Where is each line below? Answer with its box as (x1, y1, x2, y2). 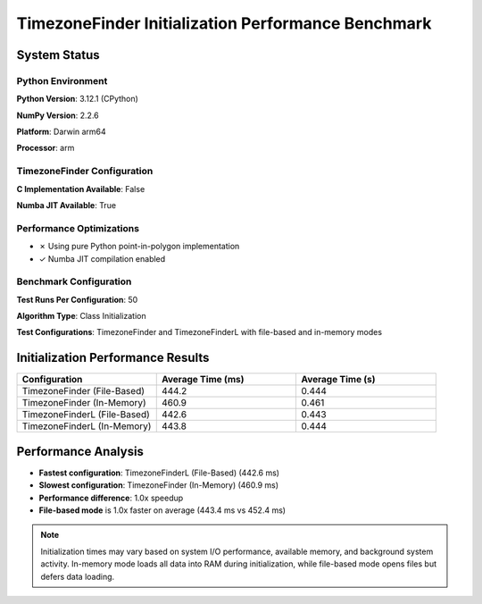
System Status (16, 47, 100, 63)
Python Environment (16, 74, 108, 87)
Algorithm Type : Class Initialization (16, 311, 146, 322)
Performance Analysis (16, 443, 145, 459)
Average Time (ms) (161, 373, 245, 386)
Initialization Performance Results (16, 350, 210, 365)
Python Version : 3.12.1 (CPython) (16, 94, 138, 105)
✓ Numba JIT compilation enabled (38, 253, 166, 264)
